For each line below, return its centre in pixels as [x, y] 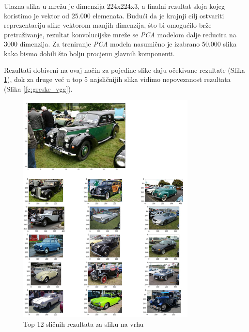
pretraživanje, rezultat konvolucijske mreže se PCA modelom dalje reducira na [120, 34]
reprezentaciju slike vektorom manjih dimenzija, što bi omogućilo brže [108, 25]
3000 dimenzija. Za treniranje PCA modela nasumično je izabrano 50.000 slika [120, 44]
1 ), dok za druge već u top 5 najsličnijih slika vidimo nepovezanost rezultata [117, 79]
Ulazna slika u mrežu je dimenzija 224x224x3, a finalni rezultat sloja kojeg [115, 6]
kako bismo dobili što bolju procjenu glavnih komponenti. [89, 53]
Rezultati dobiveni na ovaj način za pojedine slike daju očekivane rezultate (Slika [124, 70]
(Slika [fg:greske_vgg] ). [38, 88]
